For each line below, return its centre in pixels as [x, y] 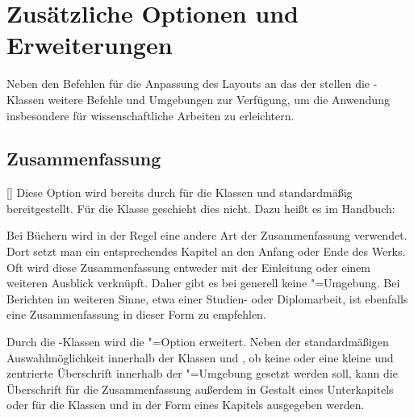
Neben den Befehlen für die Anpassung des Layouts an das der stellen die [188, 84]
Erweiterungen [90, 45]
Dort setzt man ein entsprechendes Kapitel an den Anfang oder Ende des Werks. [206, 251]
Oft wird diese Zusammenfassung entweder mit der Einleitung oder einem [188, 267]
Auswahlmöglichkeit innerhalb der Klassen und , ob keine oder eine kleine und [200, 357]
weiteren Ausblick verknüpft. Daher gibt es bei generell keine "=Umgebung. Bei [203, 283]
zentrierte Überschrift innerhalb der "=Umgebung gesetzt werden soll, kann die [202, 373]
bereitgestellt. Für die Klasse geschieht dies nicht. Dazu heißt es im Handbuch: [201, 208]
